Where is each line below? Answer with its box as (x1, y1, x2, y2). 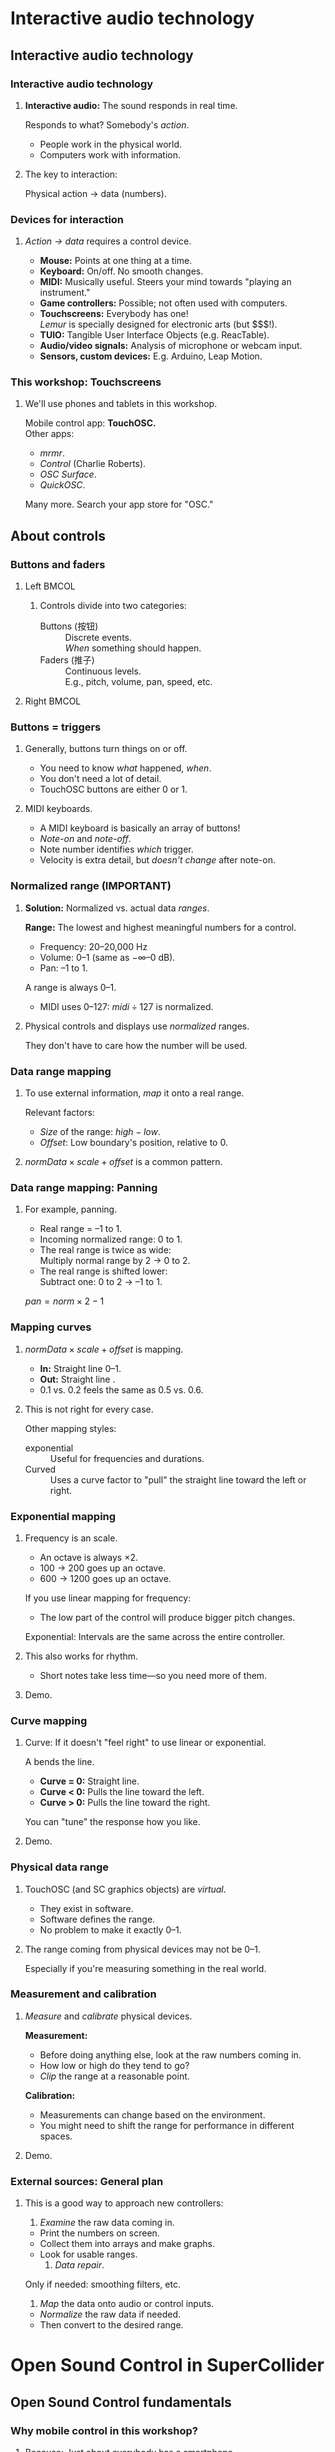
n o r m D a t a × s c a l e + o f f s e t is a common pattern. (24, 1156, 223, 1168)
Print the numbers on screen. (39, 2227, 160, 2239)
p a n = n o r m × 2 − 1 (24, 1295, 105, 1307)
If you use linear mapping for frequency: (24, 1592, 192, 1604)
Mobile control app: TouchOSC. (24, 417, 157, 429)
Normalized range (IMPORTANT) (10, 879, 172, 893)
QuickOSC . (39, 479, 86, 491)
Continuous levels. (64, 665, 142, 677)
